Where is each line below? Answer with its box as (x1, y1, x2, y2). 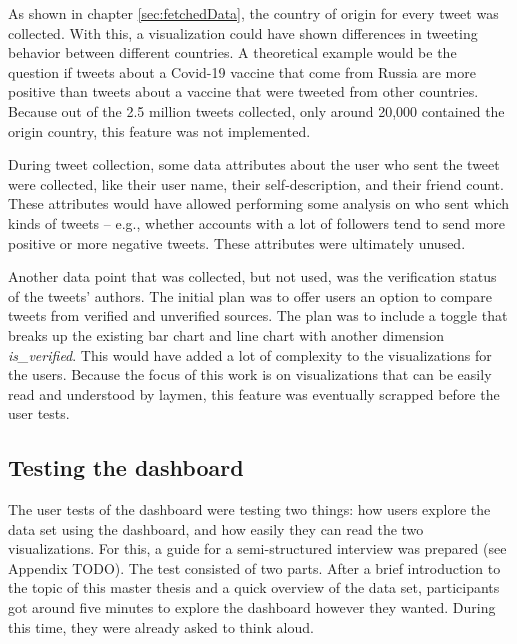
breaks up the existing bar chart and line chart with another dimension (8, 324, 445, 345)
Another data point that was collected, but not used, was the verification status (8, 266, 497, 287)
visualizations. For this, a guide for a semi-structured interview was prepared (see (8, 538, 507, 559)
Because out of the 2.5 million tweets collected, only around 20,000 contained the (8, 100, 505, 121)
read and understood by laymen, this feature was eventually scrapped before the (8, 383, 500, 404)
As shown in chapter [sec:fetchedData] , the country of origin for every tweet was (8, 3, 499, 23)
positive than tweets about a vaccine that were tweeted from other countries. (8, 81, 479, 102)
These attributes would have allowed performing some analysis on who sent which (8, 193, 510, 214)
